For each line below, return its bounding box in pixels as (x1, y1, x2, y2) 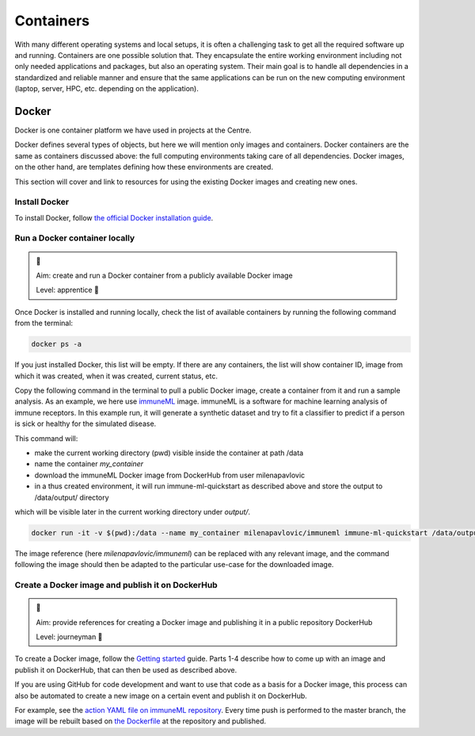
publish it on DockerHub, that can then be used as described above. (14, 665, 237, 674)
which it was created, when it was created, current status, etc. (14, 371, 218, 381)
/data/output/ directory (34, 493, 110, 502)
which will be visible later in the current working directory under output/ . (14, 507, 251, 516)
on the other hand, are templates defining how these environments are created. (14, 163, 273, 172)
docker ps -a (31, 339, 82, 349)
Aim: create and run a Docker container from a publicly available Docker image (36, 270, 293, 281)
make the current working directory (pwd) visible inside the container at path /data (34, 448, 304, 458)
